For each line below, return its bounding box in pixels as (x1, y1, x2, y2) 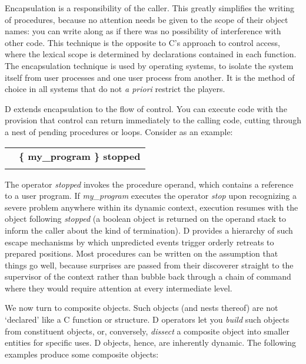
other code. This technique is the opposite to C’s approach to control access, (5, 36, 280, 48)
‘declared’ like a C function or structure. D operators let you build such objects (5, 313, 290, 326)
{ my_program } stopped (19, 149, 141, 163)
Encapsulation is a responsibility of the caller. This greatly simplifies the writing (5, 2, 295, 14)
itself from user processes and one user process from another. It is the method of (5, 71, 295, 83)
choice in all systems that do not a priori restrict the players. (5, 83, 225, 95)
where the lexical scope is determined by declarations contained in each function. (5, 48, 297, 60)
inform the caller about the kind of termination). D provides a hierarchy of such (5, 224, 293, 236)
